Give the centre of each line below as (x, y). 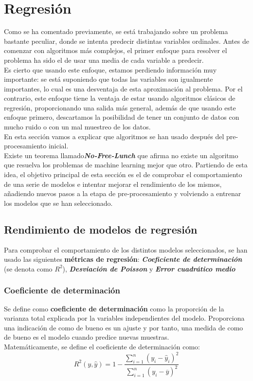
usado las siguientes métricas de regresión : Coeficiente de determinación (123, 259)
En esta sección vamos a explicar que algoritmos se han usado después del (114, 136)
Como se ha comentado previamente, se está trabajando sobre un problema (116, 31)
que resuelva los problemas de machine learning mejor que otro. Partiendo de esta (126, 165)
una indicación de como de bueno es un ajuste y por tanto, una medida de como (124, 327)
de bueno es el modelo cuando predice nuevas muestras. (87, 337)
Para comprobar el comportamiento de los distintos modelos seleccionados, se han (126, 249)
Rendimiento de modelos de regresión (101, 229)
